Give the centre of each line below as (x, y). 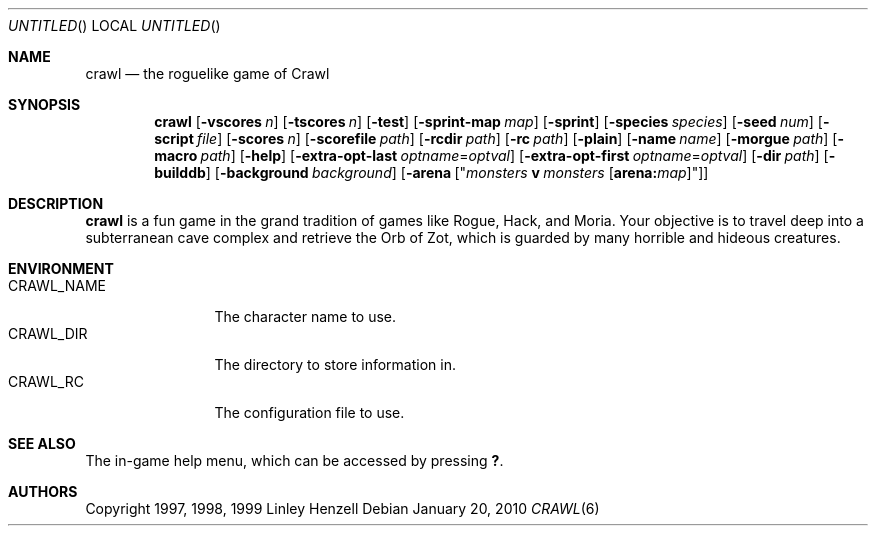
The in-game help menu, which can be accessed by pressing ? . (294, 460)
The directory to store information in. (335, 364)
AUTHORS (43, 491)
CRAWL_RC (46, 381)
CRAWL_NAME (57, 285)
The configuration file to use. (309, 412)
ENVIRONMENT (61, 268)
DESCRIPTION (56, 203)
